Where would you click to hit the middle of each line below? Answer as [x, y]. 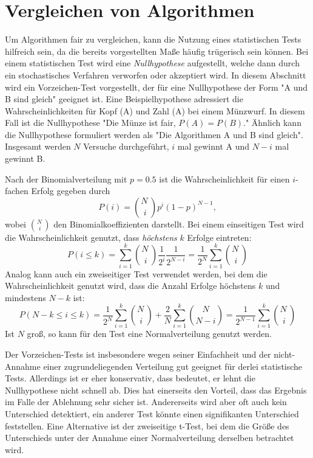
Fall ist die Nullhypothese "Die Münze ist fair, [90, 123]
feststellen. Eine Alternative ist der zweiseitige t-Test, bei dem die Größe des [147, 425]
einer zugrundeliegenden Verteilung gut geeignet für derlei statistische [173, 366]
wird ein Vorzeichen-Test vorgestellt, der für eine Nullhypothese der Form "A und [156, 87]
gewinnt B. [25, 158]
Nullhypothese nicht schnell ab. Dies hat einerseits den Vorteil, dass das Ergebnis [156, 390]
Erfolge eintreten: [219, 237]
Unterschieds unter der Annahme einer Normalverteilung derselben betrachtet [150, 438]
